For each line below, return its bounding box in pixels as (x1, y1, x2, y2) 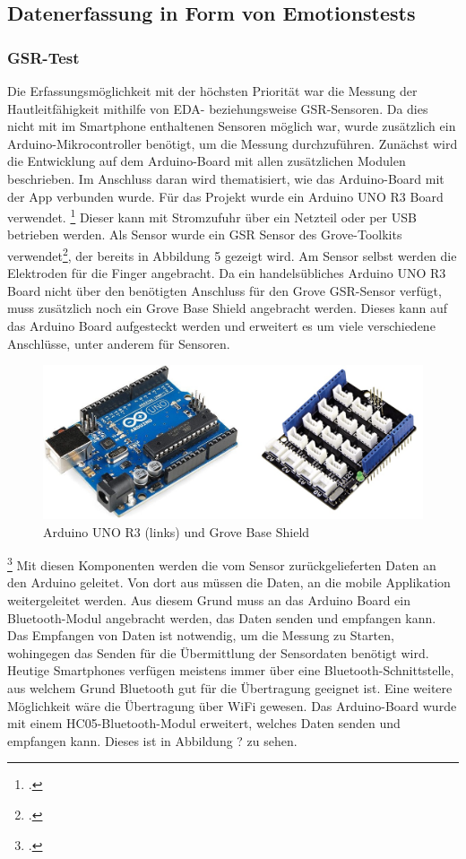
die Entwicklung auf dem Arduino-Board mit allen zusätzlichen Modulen (7, 152, 406, 170)
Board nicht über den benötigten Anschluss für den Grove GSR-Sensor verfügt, (7, 281, 442, 299)
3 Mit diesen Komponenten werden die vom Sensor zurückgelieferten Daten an (7, 553, 436, 574)
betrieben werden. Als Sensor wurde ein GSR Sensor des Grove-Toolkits (7, 225, 402, 244)
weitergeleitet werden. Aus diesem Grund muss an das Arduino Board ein (7, 591, 411, 610)
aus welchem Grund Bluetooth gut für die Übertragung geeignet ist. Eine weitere (7, 679, 453, 698)
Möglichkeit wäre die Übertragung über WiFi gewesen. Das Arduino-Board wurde (7, 696, 457, 715)
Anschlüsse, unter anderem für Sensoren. (7, 334, 230, 352)
